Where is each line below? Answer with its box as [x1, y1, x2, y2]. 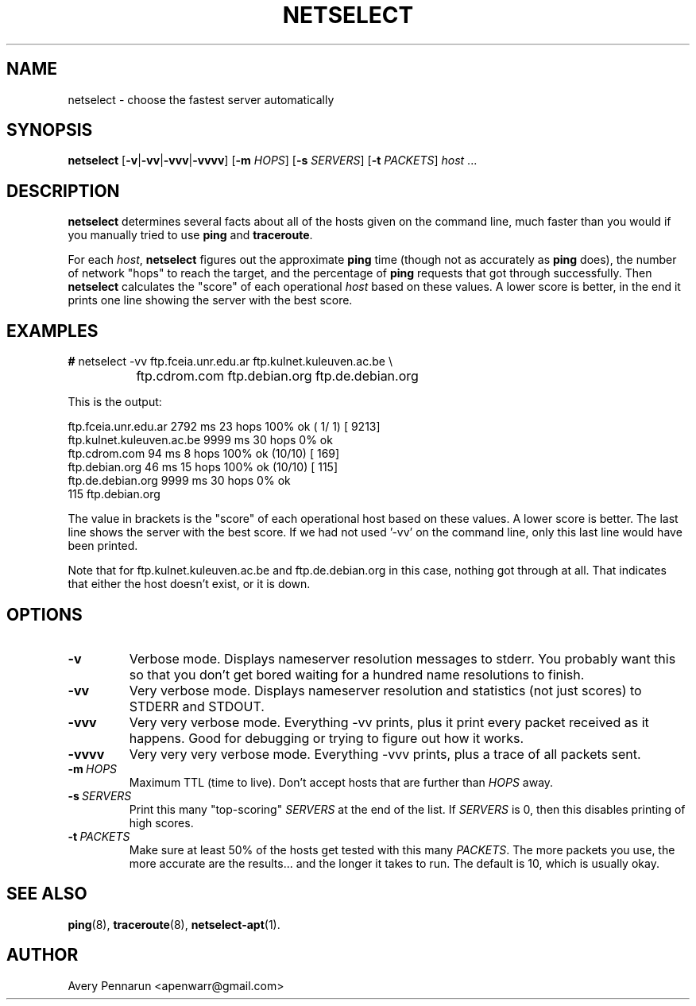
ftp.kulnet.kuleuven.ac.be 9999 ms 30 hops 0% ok [68, 433, 333, 447]
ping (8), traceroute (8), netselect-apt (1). [68, 917, 280, 931]
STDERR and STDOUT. [129, 698, 265, 714]
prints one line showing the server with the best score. [68, 293, 353, 308]
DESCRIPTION [6, 180, 120, 201]
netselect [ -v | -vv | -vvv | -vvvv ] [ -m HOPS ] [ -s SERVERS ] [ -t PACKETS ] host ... [68, 153, 478, 168]
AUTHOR [6, 945, 79, 965]
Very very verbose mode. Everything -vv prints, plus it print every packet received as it [129, 714, 649, 730]
